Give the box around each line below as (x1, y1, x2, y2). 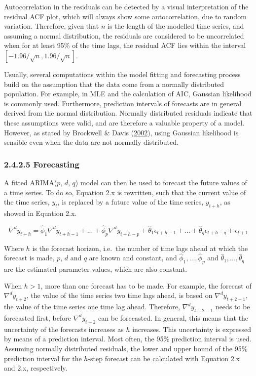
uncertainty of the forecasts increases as (4, 324, 124, 334)
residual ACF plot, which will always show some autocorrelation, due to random (4, 11, 247, 21)
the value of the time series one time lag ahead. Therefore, (4, 301, 180, 312)
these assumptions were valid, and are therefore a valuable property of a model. (4, 117, 245, 127)
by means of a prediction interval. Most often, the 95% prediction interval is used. (4, 334, 252, 344)
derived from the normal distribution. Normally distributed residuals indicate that (4, 108, 253, 118)
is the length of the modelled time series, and (107, 21, 244, 31)
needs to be (215, 301, 250, 312)
